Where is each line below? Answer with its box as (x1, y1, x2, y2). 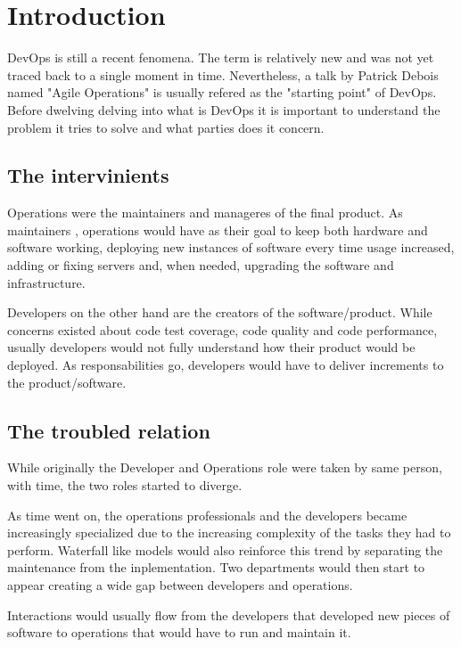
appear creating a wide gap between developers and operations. (7, 576, 353, 594)
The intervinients (7, 161, 169, 189)
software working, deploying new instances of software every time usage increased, (7, 238, 455, 257)
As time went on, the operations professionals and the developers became (7, 505, 407, 524)
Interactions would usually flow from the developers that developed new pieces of (7, 605, 450, 624)
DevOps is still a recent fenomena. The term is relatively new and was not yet (7, 48, 434, 67)
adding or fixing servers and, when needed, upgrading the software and (7, 256, 394, 274)
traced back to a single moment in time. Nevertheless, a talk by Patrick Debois (7, 65, 439, 84)
